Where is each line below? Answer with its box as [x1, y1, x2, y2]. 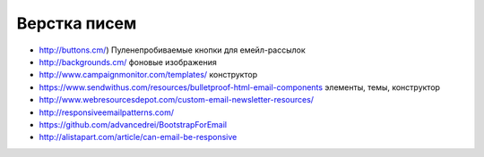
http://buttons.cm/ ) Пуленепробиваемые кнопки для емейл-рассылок [39, 45, 307, 55]
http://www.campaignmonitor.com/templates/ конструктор [39, 70, 258, 80]
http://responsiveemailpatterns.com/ [39, 107, 175, 118]
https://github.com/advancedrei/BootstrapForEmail [39, 119, 228, 129]
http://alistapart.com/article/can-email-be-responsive [39, 132, 238, 143]
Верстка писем [16, 13, 137, 33]
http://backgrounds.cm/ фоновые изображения [39, 56, 217, 67]
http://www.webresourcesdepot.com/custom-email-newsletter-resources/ [39, 95, 314, 105]
